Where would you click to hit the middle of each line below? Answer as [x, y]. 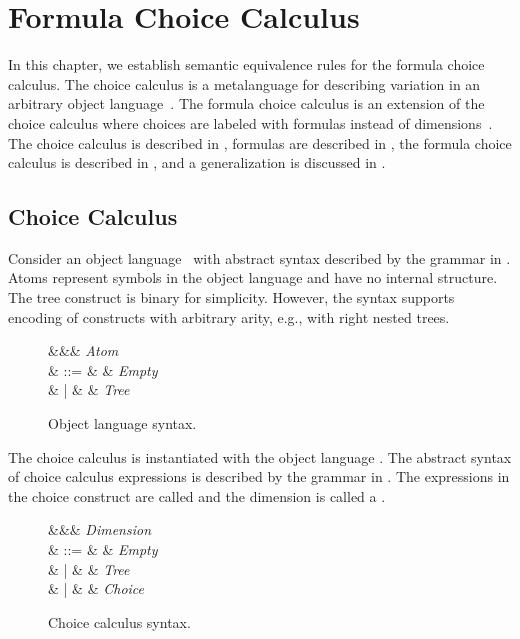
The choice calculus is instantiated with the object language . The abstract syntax [260, 456]
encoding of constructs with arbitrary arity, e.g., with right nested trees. [229, 316]
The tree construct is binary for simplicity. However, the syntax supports [231, 297]
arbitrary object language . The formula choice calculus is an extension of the [246, 103]
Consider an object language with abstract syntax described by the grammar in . [259, 257]
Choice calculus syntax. [119, 621]
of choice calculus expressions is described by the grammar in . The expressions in [259, 476]
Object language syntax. [122, 423]
